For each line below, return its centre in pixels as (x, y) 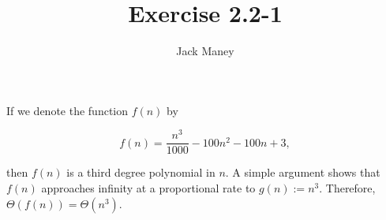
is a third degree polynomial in (141, 172)
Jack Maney (205, 51)
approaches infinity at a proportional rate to (148, 188)
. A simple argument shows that (303, 172)
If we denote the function (67, 110)
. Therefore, (347, 188)
